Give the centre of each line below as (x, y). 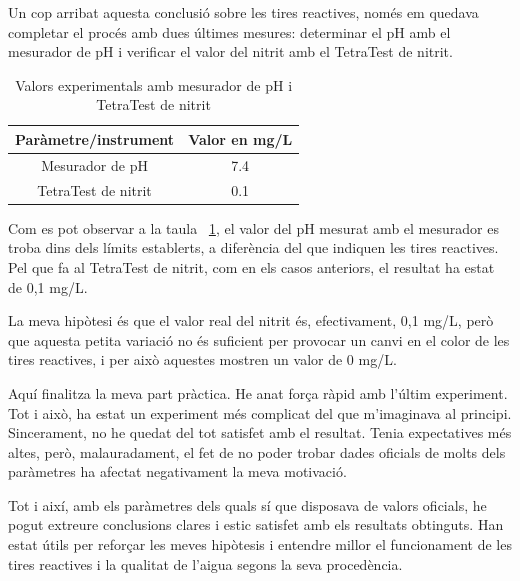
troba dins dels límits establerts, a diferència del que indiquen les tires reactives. (253, 247)
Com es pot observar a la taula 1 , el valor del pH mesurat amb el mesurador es (253, 227)
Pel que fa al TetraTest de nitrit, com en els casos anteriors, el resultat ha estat (251, 266)
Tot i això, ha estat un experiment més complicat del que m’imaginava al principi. (260, 412)
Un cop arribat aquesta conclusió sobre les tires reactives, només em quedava (243, 12)
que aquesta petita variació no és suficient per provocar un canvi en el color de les (259, 339)
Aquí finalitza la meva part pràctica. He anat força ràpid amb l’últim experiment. (258, 392)
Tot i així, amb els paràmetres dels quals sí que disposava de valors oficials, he (247, 504)
